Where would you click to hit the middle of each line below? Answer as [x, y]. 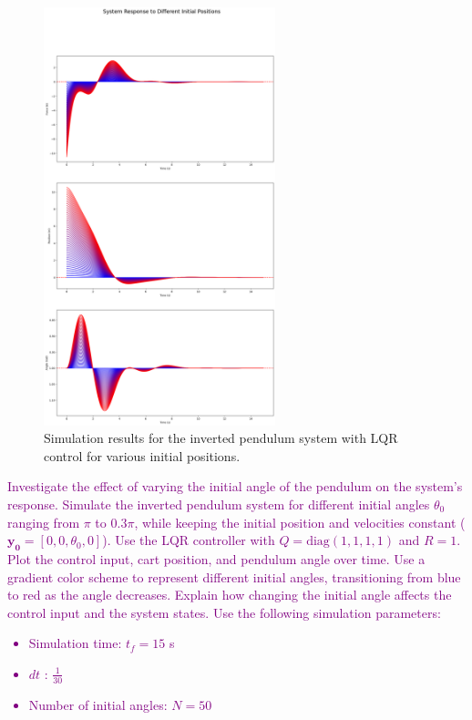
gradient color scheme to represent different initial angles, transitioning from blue [234, 576]
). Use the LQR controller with [189, 540]
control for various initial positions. [142, 455]
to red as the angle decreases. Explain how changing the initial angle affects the [230, 595]
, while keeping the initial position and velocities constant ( [300, 522]
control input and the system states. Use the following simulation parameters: [224, 612]
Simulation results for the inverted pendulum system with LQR [221, 438]
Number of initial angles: [98, 704]
